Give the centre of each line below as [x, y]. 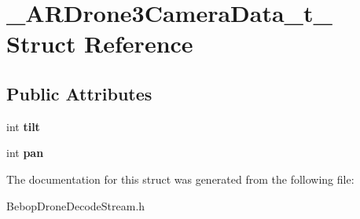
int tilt [23, 126]
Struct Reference [100, 44]
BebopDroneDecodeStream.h [76, 205]
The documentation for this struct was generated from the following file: [180, 179]
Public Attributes [79, 93]
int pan [25, 153]
